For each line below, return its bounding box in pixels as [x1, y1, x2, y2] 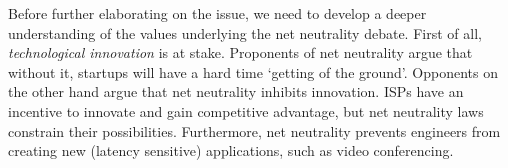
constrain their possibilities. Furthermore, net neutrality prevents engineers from [8, 120, 501, 141]
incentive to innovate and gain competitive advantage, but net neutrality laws [8, 100, 484, 121]
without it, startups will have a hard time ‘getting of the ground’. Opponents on [8, 61, 499, 82]
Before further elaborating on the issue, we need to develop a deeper [8, 3, 427, 23]
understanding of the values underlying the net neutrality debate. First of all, [8, 22, 482, 43]
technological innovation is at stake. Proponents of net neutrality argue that [8, 42, 473, 63]
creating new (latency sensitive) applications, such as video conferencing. [8, 140, 454, 161]
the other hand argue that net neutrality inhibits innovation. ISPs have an [8, 81, 464, 102]
